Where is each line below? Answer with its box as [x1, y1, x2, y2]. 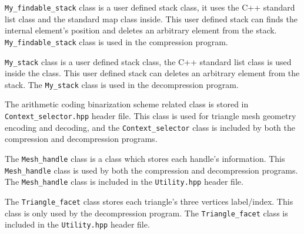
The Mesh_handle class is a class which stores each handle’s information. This [5, 152, 285, 164]
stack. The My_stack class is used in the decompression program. [5, 78, 239, 90]
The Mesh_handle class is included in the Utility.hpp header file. [5, 175, 243, 188]
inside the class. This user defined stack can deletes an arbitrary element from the [5, 67, 300, 79]
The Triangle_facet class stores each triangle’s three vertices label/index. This [5, 195, 293, 207]
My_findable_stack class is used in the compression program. [5, 35, 228, 48]
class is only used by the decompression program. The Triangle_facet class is [5, 206, 288, 219]
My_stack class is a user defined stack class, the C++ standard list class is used [5, 55, 292, 67]
